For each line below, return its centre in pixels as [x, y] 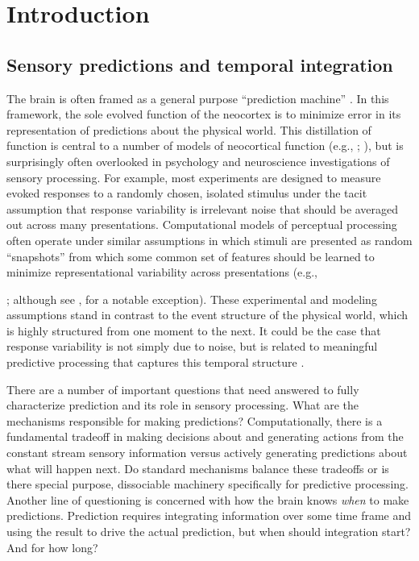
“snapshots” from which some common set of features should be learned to [191, 256]
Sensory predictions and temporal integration [200, 64]
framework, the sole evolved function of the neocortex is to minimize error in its [204, 114]
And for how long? [52, 547]
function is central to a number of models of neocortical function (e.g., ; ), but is [205, 145]
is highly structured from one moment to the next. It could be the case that [194, 330]
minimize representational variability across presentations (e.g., [162, 272]
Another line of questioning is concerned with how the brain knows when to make [208, 499]
